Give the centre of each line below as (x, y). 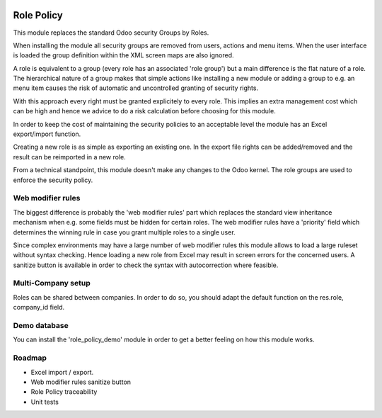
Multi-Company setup (52, 283)
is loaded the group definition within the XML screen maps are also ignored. (123, 55)
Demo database (41, 325)
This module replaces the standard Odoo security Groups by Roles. (111, 33)
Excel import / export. (62, 372)
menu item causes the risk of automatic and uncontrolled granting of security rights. (135, 88)
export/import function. (47, 134)
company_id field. (39, 307)
